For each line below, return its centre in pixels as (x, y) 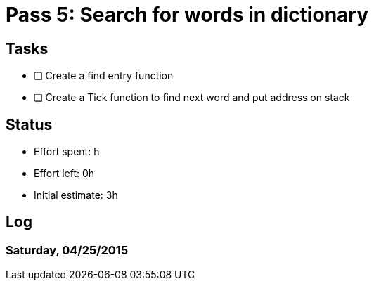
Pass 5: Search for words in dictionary (187, 15)
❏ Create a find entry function (104, 76)
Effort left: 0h (64, 174)
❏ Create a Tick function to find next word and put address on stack (192, 98)
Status (29, 124)
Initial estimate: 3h (76, 195)
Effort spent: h (67, 152)
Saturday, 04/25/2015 (67, 250)
